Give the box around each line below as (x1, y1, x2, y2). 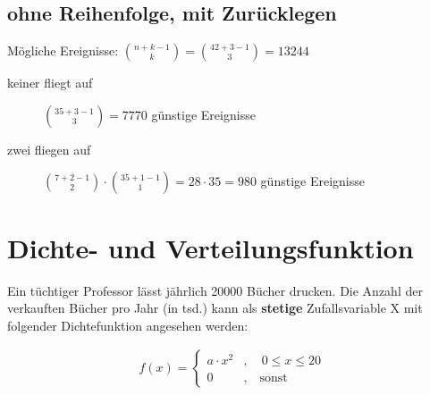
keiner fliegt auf (7, 73, 93, 92)
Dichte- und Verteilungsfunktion (7, 229, 414, 265)
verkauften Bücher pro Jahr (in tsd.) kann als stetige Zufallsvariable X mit (7, 298, 423, 317)
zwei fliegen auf (7, 139, 91, 158)
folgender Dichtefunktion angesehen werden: (7, 315, 249, 334)
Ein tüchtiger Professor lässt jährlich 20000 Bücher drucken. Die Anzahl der (7, 281, 423, 299)
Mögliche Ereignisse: (7, 41, 119, 60)
